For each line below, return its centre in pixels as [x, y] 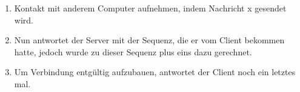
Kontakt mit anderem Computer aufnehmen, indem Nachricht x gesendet [150, 8]
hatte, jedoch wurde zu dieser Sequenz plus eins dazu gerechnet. [133, 51]
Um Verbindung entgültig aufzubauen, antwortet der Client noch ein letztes [155, 72]
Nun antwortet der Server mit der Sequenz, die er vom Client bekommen [149, 40]
